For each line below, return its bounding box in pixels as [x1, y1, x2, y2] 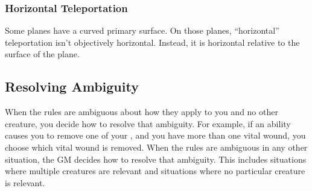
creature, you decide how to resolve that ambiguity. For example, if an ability [5, 117, 291, 130]
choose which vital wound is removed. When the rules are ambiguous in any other [5, 140, 308, 153]
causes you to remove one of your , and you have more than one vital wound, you [5, 129, 306, 142]
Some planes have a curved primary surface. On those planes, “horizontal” [5, 24, 279, 37]
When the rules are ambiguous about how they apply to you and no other [5, 105, 278, 118]
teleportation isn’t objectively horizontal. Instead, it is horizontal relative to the [5, 36, 300, 48]
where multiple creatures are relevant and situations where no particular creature [5, 164, 305, 177]
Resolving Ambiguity [5, 77, 139, 96]
